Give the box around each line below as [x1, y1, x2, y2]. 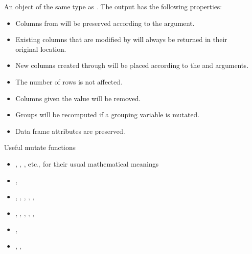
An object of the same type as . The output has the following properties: [4, 1, 222, 11]
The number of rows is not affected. [15, 76, 122, 86]
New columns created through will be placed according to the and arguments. [15, 60, 249, 70]
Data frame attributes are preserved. [15, 126, 125, 136]
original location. [15, 43, 66, 54]
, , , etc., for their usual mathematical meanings [15, 158, 159, 169]
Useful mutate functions [4, 142, 76, 152]
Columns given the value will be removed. [15, 93, 141, 103]
